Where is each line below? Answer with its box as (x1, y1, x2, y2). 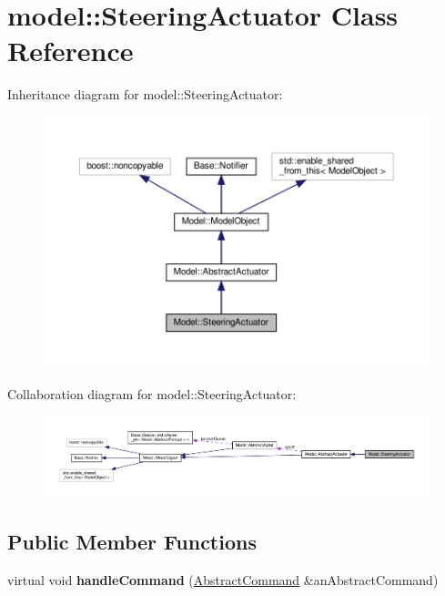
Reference (7, 32, 134, 69)
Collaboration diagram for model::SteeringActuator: (7, 384, 297, 403)
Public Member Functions (7, 528, 257, 556)
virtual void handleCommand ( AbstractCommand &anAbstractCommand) (7, 570, 439, 589)
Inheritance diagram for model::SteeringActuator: (7, 85, 283, 104)
